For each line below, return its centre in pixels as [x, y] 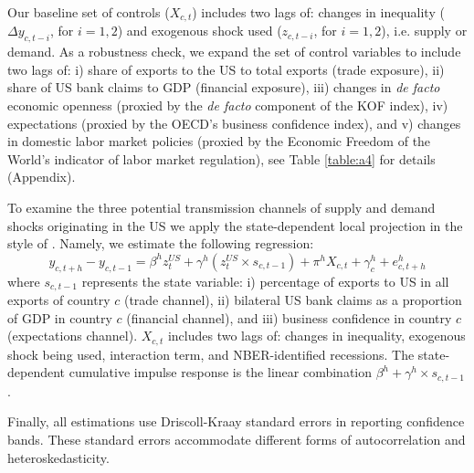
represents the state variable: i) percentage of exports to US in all [265, 281]
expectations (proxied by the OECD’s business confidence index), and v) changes [234, 123]
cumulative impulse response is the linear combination [220, 372]
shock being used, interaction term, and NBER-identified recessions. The [211, 354]
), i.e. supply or [424, 31]
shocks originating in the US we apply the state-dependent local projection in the [235, 225]
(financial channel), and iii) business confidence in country [289, 317]
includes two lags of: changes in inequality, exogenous [316, 336]
